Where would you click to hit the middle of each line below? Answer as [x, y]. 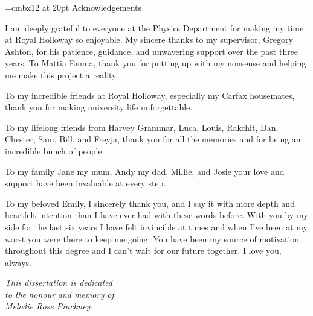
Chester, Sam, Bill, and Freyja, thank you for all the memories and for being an [153, 139]
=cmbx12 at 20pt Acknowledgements [73, 7]
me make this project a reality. [62, 74]
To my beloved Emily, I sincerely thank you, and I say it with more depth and [150, 203]
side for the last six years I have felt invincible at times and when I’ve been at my [156, 226]
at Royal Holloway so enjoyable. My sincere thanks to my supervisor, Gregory [149, 39]
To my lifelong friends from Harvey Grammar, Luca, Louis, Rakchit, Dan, [142, 127]
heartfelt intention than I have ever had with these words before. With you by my [156, 215]
